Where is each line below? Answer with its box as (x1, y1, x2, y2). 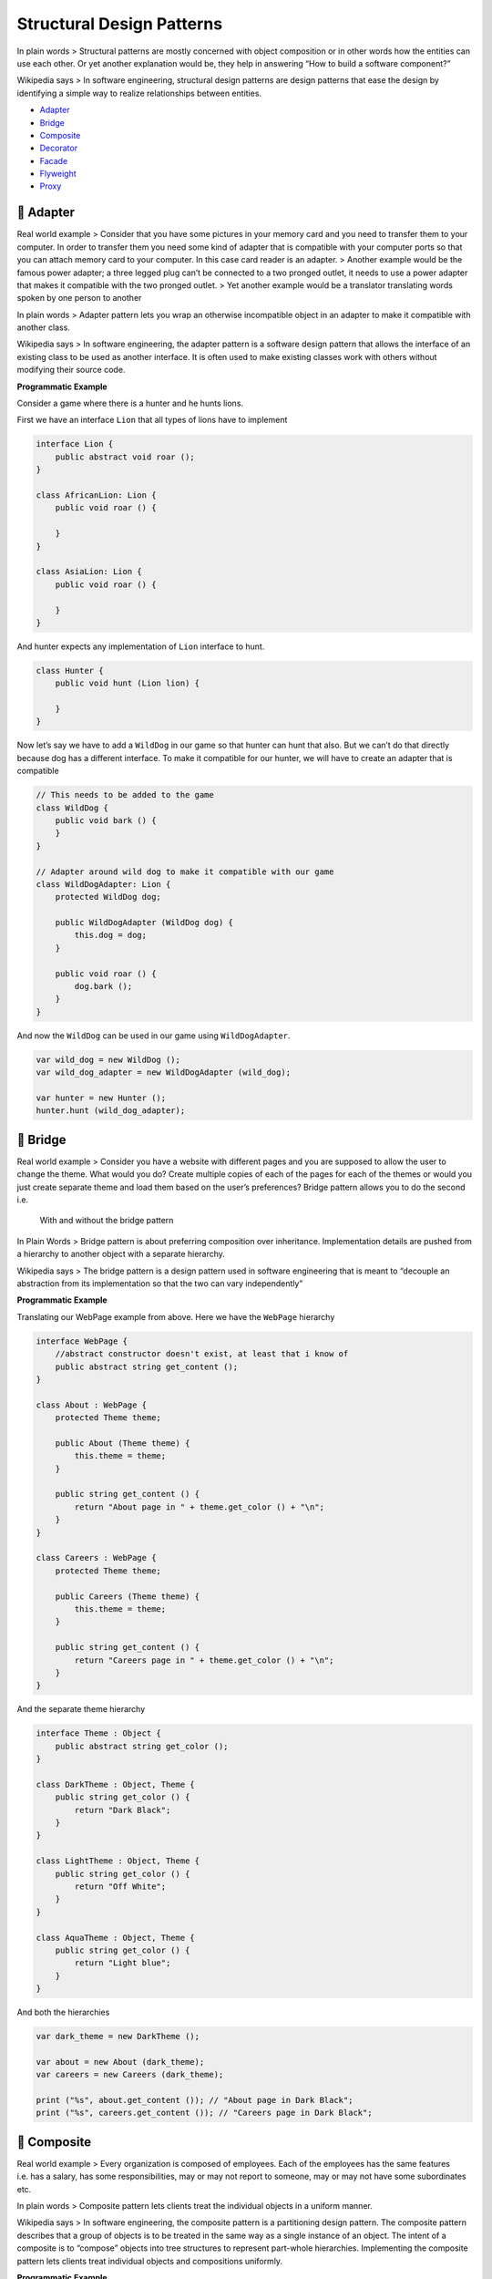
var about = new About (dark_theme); (36, 2057, 205, 2067)
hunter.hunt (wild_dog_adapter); (36, 1106, 186, 1116)
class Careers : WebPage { (36, 1552, 157, 1563)
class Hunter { (36, 665, 104, 675)
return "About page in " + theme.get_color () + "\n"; (74, 1501, 325, 1512)
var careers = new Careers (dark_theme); (36, 2069, 224, 2080)
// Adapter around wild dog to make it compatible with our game (36, 866, 334, 877)
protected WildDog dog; (55, 892, 161, 902)
